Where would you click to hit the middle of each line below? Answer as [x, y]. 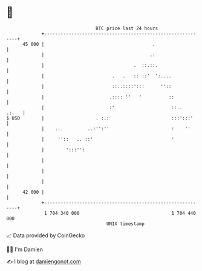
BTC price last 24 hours [127, 28]
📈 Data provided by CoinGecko [46, 235]
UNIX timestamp [125, 224]
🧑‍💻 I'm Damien [25, 249]
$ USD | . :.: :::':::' [100, 118]
